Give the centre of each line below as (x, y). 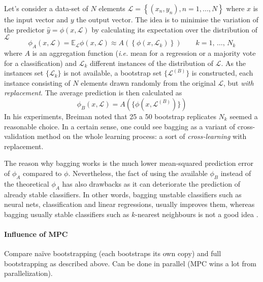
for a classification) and (40, 63)
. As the (234, 63)
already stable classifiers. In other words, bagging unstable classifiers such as (123, 194)
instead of (236, 173)
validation (20, 136)
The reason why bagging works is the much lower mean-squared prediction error (129, 163)
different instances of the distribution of (151, 63)
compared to (42, 173)
